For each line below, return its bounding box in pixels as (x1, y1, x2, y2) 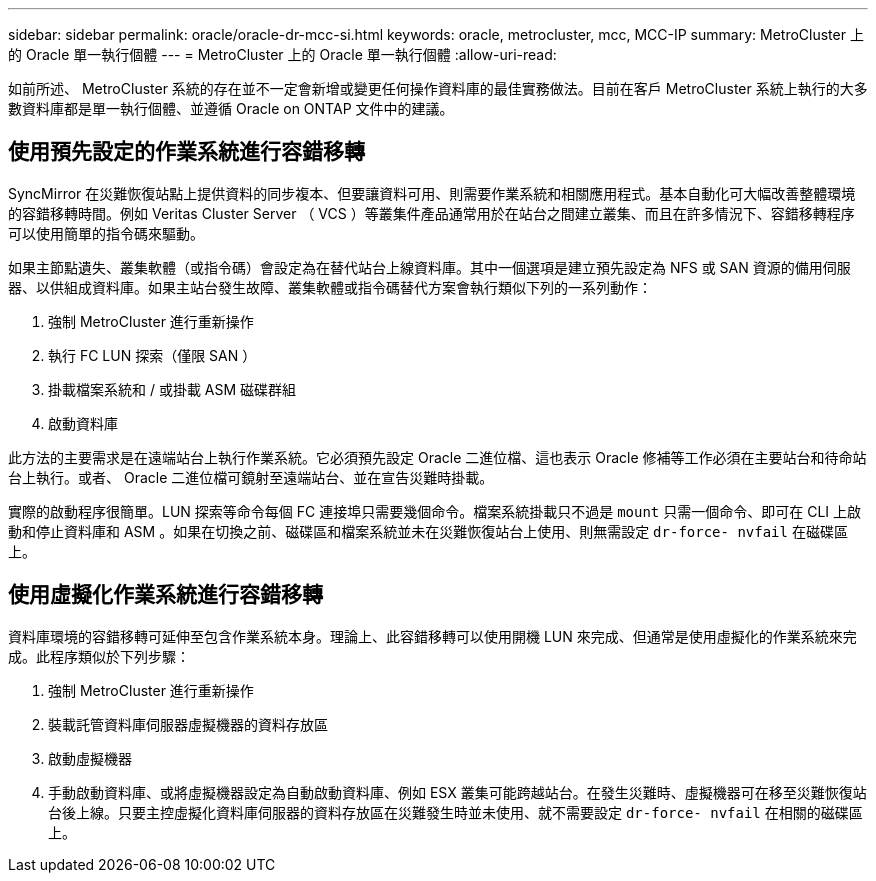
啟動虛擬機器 (48, 749, 132, 767)
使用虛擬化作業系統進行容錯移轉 (8, 582, 323, 608)
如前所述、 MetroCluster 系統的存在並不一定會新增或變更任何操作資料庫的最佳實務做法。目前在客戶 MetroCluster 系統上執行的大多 (8, 80, 868, 97)
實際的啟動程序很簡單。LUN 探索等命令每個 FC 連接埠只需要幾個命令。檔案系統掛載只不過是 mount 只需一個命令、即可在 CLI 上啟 (8, 502, 861, 520)
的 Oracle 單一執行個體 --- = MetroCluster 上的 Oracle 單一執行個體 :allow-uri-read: (8, 46, 557, 63)
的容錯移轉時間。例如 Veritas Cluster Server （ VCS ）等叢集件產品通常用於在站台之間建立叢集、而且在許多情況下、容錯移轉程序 (8, 204, 855, 222)
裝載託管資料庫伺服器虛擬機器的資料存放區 (48, 715, 328, 733)
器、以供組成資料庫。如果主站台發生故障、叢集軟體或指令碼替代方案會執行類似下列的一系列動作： (8, 278, 652, 296)
